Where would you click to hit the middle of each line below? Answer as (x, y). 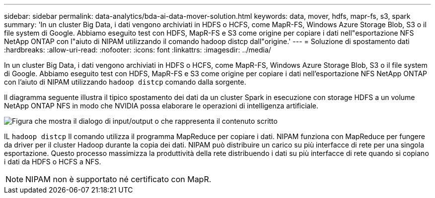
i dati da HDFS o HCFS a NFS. (53, 162)
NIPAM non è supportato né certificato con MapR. (118, 179)
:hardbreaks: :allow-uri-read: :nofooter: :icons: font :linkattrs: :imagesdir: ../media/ (138, 50)
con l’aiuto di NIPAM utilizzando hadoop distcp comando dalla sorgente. (125, 82)
